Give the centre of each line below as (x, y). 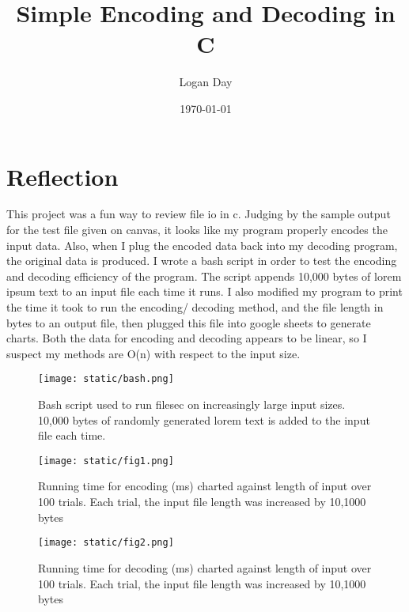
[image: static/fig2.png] (106, 543)
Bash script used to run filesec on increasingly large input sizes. (192, 404)
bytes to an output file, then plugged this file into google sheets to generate (189, 322)
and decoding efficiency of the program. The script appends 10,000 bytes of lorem (204, 276)
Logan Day (206, 82)
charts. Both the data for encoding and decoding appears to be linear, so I (187, 338)
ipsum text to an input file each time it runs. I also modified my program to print (204, 291)
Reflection (62, 176)
